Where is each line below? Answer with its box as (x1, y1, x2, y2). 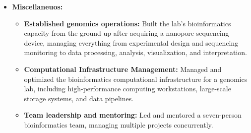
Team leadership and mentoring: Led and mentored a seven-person (24, 110, 242, 120)
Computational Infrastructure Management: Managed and (24, 64, 222, 74)
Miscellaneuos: (12, 1, 63, 11)
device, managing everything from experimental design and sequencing (24, 37, 239, 48)
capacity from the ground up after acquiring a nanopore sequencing (24, 28, 229, 38)
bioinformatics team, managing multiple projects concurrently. (24, 119, 213, 130)
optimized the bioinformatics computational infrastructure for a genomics (24, 73, 248, 84)
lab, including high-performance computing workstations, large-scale (24, 83, 231, 94)
